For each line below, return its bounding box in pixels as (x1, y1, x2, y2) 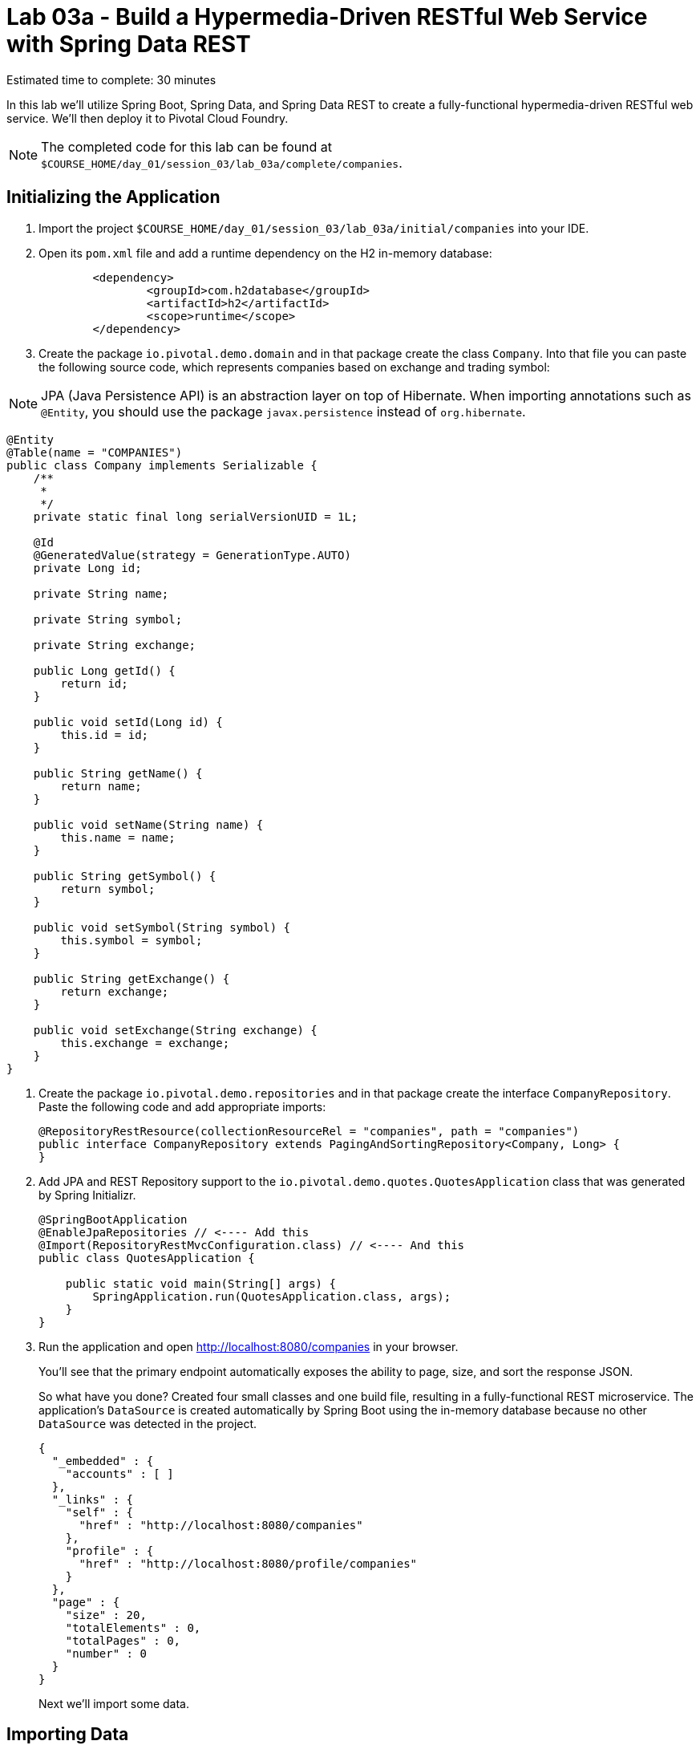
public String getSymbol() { (33, 869, 216, 883)
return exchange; (60, 984, 169, 998)
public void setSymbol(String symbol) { (33, 920, 291, 934)
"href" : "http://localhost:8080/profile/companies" (79, 1556, 418, 1570)
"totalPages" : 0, (65, 1633, 181, 1647)
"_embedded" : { (51, 1454, 154, 1467)
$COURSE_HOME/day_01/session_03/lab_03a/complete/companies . (41, 154, 403, 171)
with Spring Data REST (6, 30, 251, 58)
